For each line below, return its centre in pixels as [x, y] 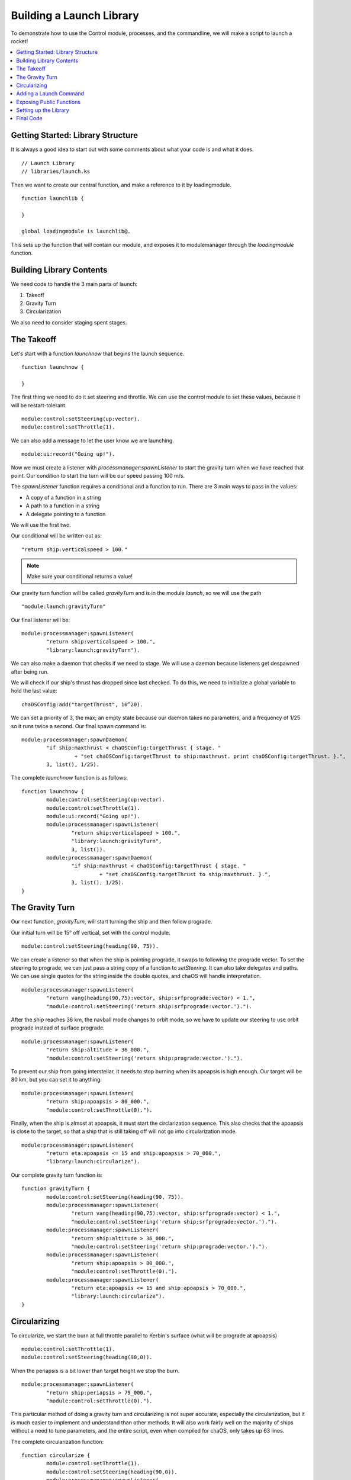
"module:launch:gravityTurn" [64, 607]
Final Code [29, 118]
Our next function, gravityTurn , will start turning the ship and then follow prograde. [112, 922]
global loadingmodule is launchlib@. [76, 231]
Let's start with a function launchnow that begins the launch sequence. [98, 353]
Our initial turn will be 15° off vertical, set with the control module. [91, 932]
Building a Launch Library [75, 15]
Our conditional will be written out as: [57, 536]
